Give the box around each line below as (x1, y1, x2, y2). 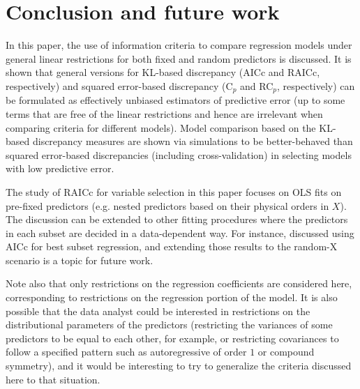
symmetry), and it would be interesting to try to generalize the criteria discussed (6, 358, 352, 373)
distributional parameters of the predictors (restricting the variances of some (6, 317, 333, 332)
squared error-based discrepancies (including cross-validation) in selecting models (6, 147, 352, 162)
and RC (240, 78, 273, 93)
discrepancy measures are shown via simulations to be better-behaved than (32, 134, 353, 148)
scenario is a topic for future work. (6, 252, 153, 267)
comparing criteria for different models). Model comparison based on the (6, 120, 316, 135)
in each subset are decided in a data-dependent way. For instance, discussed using (6, 225, 354, 240)
